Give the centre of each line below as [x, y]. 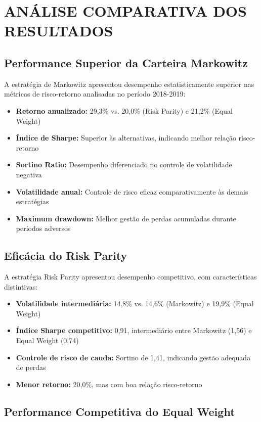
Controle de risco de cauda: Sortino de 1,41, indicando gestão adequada [133, 357]
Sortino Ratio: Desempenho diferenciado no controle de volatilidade [124, 165]
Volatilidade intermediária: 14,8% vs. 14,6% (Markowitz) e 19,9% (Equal [135, 303]
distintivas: [21, 286]
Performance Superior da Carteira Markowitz [126, 62]
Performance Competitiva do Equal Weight [120, 411]
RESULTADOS [59, 31]
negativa [29, 174]
